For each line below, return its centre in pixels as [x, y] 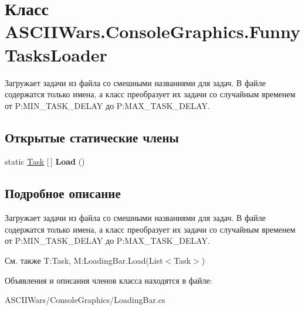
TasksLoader [56, 54]
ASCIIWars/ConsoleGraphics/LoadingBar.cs [85, 300]
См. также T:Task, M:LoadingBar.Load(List [84, 260]
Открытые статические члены [92, 137]
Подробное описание [63, 193]
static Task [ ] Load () [45, 161]
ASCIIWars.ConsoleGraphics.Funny [153, 31]
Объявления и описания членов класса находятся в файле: [109, 280]
